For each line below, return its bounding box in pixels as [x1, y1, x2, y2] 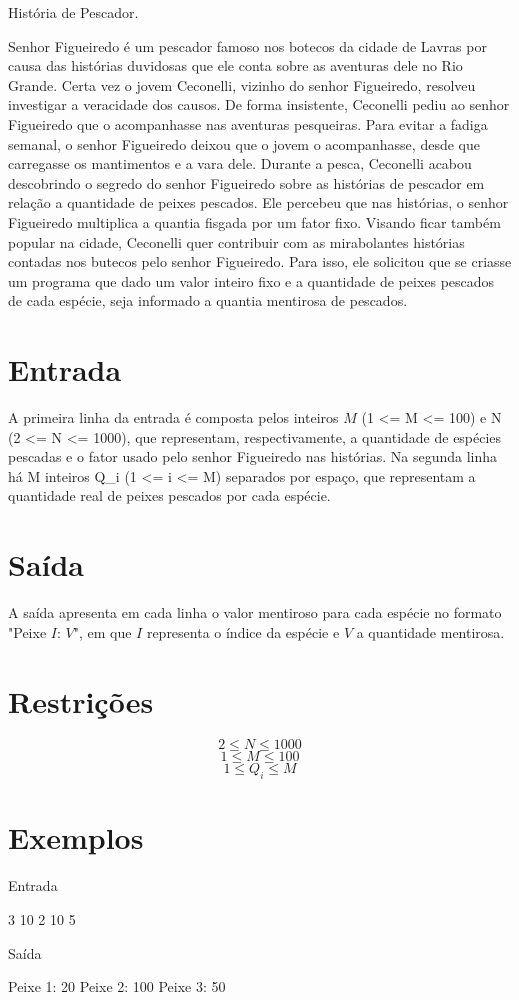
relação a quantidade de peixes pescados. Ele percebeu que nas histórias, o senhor [8, 192, 509, 213]
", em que [73, 621, 132, 642]
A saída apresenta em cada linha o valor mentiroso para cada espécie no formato [8, 602, 502, 623]
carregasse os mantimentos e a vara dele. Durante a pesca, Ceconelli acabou [8, 153, 472, 174]
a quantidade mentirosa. [356, 621, 505, 642]
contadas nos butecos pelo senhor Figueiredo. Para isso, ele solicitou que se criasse [8, 251, 512, 272]
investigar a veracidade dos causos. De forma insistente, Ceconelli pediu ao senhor [8, 94, 510, 115]
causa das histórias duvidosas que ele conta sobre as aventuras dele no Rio [8, 55, 463, 76]
